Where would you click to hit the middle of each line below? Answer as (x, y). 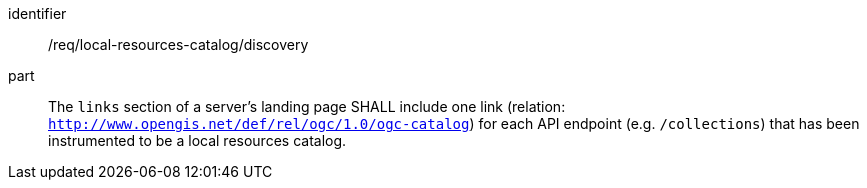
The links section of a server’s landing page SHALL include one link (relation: (307, 106)
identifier (37, 13)
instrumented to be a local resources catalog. (197, 140)
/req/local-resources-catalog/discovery (178, 44)
